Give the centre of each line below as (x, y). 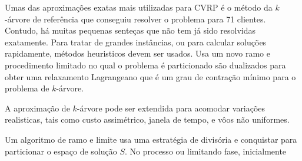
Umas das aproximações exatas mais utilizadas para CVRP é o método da (139, 7)
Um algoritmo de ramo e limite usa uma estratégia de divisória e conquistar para (151, 139)
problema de (27, 88)
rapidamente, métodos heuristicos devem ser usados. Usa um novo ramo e (137, 53)
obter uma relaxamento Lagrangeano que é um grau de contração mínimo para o (150, 76)
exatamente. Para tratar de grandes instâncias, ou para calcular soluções (136, 42)
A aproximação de (37, 108)
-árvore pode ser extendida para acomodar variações (171, 108)
